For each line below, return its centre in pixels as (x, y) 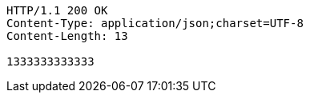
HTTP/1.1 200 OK (57, 10)
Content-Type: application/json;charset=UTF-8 (155, 23)
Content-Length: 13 (67, 36)
